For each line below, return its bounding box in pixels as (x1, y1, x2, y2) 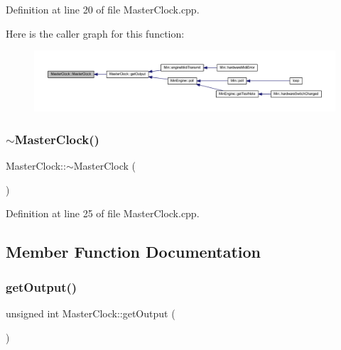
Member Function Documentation (6, 241, 261, 263)
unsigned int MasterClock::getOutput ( (6, 305, 175, 320)
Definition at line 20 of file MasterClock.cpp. (6, 2, 200, 16)
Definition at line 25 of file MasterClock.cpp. (6, 206, 200, 221)
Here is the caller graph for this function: (6, 26, 185, 40)
